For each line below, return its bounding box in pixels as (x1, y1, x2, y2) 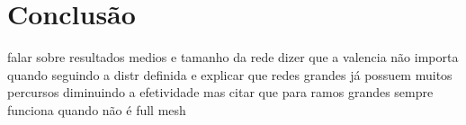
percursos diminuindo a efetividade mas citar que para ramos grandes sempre (7, 83, 434, 102)
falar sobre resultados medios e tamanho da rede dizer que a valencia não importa (7, 48, 459, 67)
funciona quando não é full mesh (7, 100, 186, 119)
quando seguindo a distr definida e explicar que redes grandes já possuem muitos (7, 65, 453, 84)
